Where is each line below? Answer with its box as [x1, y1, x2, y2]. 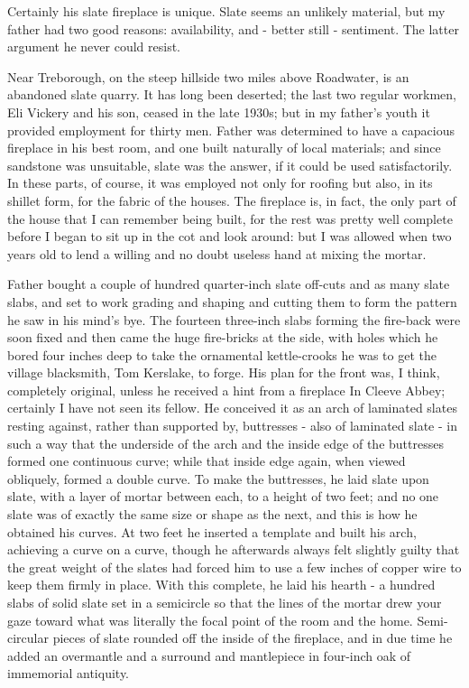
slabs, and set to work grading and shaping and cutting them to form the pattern [7, 292, 457, 311]
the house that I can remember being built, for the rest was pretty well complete [7, 209, 453, 228]
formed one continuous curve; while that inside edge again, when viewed [7, 451, 406, 470]
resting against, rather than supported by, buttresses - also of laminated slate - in [7, 416, 457, 435]
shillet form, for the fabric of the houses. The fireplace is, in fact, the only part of [7, 191, 456, 209]
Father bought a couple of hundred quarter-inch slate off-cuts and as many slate [7, 274, 450, 293]
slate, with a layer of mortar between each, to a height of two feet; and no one [7, 487, 439, 506]
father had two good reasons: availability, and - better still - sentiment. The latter [7, 19, 459, 38]
